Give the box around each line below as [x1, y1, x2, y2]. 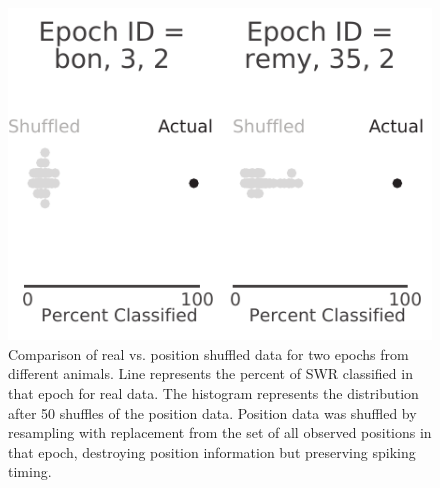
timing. [8, 461, 52, 482]
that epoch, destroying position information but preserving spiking [8, 441, 416, 462]
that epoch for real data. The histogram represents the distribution [8, 383, 419, 404]
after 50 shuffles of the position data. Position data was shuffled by [8, 402, 417, 423]
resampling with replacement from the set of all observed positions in [8, 422, 432, 443]
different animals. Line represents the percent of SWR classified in [8, 363, 413, 384]
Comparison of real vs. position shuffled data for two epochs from [8, 343, 409, 364]
